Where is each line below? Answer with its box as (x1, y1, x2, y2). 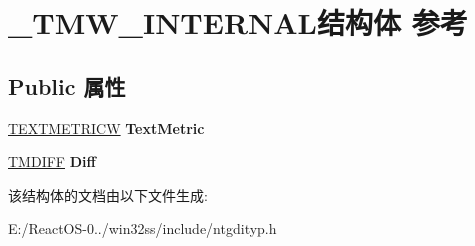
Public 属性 (8, 70, 126, 101)
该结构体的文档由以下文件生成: (8, 184, 208, 205)
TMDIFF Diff (8, 151, 96, 172)
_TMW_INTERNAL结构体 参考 (8, 2, 468, 43)
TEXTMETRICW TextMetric (8, 117, 205, 138)
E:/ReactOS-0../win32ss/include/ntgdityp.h (8, 218, 277, 239)
